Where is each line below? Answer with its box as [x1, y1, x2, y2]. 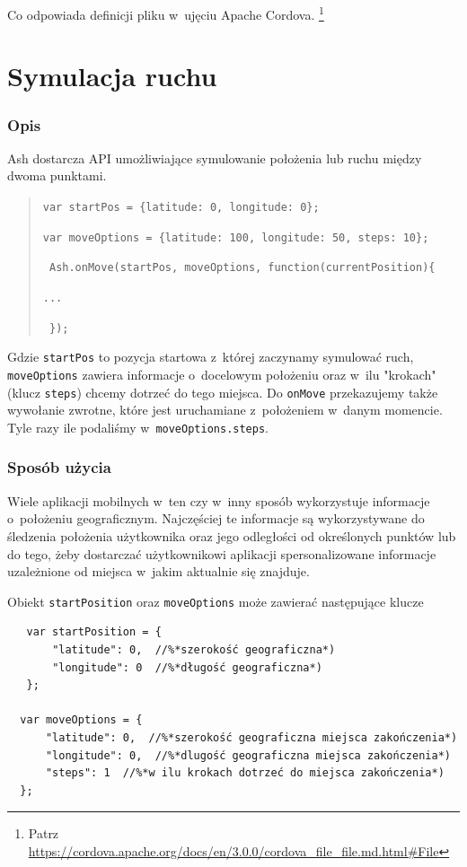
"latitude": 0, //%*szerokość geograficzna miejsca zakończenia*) [45, 731, 458, 744]
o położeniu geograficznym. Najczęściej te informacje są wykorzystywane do [7, 509, 425, 528]
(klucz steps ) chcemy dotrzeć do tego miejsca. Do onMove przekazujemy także [7, 382, 438, 401]
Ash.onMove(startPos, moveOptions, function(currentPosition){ [48, 261, 436, 275]
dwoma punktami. [7, 166, 107, 185]
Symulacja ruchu [7, 57, 217, 94]
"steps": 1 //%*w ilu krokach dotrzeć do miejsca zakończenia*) [45, 766, 445, 780]
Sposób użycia [7, 456, 111, 478]
